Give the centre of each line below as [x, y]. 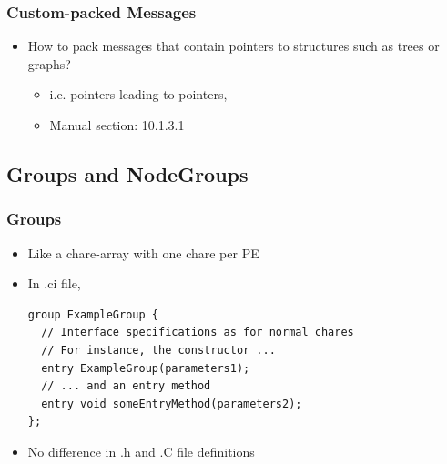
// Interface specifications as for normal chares [198, 333]
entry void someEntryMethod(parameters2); [172, 403]
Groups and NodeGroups [127, 173]
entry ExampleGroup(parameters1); [146, 368]
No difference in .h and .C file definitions [141, 451]
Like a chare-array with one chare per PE [143, 252]
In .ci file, [54, 283]
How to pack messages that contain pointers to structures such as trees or [234, 46]
